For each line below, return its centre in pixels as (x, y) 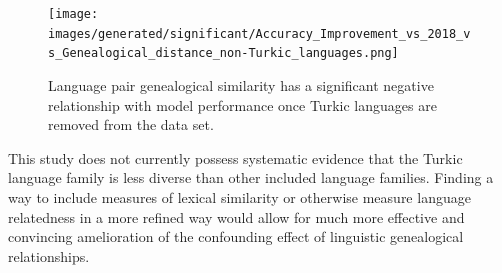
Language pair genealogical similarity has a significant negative (241, 84)
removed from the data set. (131, 124)
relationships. (49, 255)
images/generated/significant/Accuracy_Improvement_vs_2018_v (259, 33)
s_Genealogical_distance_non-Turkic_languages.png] (223, 53)
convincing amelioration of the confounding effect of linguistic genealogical (236, 236)
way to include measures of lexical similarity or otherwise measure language (239, 196)
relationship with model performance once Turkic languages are (242, 104)
